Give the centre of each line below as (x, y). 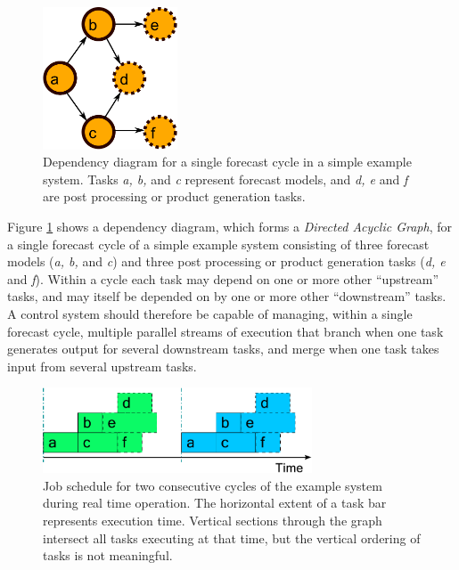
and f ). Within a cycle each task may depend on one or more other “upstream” (223, 278)
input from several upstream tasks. (102, 366)
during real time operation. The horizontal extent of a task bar (215, 503)
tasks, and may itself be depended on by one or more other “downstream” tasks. (227, 296)
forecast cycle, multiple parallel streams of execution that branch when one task (225, 331)
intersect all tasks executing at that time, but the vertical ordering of (232, 537)
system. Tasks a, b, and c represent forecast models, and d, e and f (225, 179)
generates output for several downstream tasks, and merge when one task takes (223, 349)
